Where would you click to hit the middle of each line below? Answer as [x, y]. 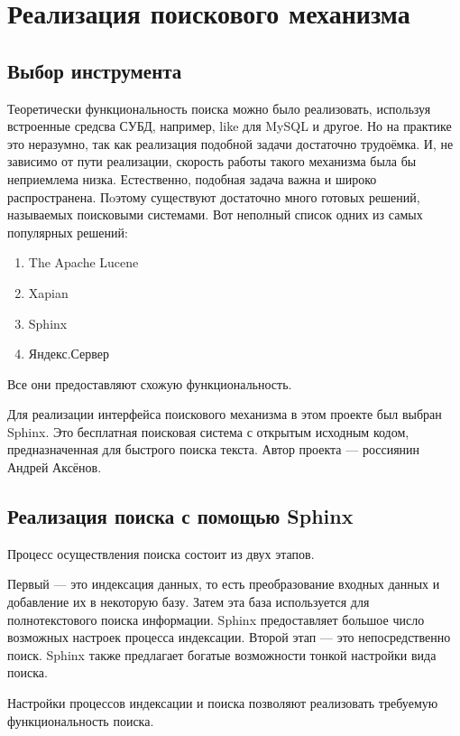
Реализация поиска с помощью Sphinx [180, 516]
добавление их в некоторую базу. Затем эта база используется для [189, 602]
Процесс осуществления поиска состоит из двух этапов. [161, 553]
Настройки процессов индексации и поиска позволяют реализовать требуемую [223, 703]
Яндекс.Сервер [69, 354]
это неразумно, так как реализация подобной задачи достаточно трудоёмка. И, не [230, 143]
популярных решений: [68, 232]
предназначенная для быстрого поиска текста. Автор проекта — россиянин [214, 449]
